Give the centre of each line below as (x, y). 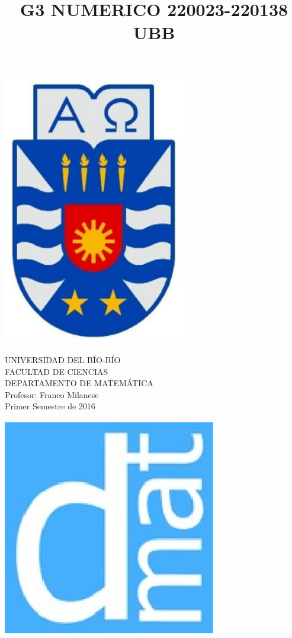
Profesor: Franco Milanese (52, 394)
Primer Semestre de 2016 (50, 406)
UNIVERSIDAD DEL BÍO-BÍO (63, 359)
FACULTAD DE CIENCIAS (57, 371)
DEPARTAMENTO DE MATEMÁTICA (79, 383)
